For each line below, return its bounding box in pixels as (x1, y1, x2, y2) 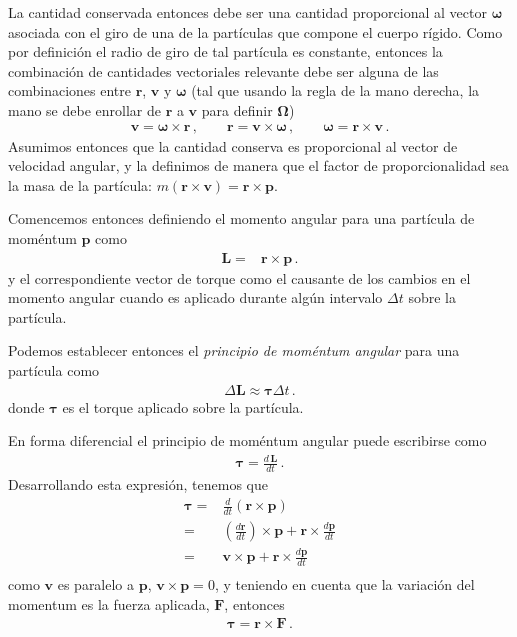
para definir (201, 99, 273, 120)
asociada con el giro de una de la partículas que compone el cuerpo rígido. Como (8, 21, 503, 42)
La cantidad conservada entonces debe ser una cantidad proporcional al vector (8, 2, 487, 22)
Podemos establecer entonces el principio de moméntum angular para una (8, 340, 460, 361)
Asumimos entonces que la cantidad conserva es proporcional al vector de (8, 135, 458, 156)
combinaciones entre (8, 80, 131, 101)
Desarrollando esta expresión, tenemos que (8, 474, 268, 495)
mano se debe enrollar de (8, 99, 161, 120)
